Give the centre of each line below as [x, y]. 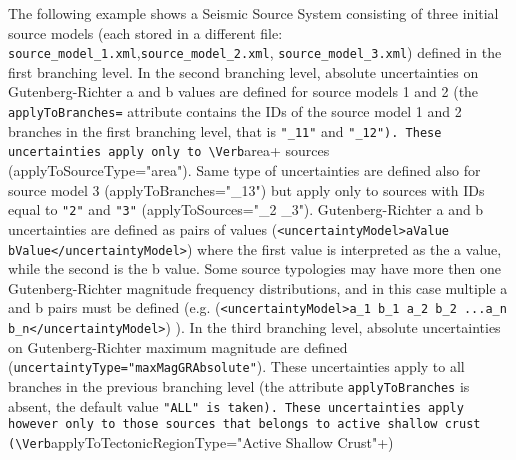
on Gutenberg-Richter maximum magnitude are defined [178, 346]
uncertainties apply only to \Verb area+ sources [169, 150]
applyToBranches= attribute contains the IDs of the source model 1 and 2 [235, 111]
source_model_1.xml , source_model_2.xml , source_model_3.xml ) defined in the [255, 52]
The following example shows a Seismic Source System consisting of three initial [253, 13]
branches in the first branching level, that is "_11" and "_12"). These [225, 130]
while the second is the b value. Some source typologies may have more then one [255, 268]
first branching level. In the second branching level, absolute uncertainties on [243, 71]
